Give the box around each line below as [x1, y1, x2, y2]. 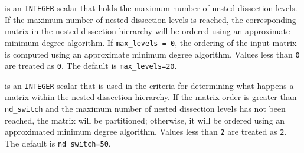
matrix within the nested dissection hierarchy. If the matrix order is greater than [5, 91, 297, 103]
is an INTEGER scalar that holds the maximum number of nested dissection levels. [5, 2, 298, 14]
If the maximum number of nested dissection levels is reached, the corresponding [5, 13, 296, 25]
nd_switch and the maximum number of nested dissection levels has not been [5, 102, 286, 115]
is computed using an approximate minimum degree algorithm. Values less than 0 [5, 48, 300, 60]
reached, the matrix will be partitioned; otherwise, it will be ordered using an [5, 114, 285, 126]
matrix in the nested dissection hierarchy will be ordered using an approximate [5, 25, 290, 37]
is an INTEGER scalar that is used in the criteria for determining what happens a [5, 79, 294, 91]
